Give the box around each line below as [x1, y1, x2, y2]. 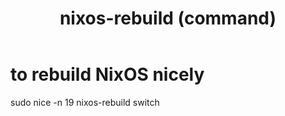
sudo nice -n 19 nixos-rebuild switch [10, 96, 160, 108]
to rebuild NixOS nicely [10, 63, 205, 86]
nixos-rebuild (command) [59, 7, 277, 30]
